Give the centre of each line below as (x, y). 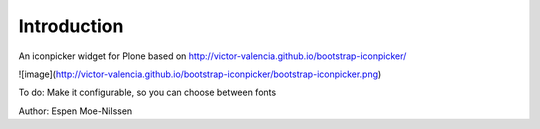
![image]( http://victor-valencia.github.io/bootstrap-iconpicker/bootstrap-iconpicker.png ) (200, 74)
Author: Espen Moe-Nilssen (75, 111)
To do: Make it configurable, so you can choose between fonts (147, 92)
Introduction (71, 26)
